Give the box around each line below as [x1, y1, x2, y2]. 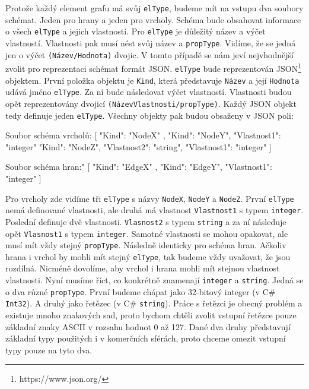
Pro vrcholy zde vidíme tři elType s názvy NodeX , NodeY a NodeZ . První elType [5, 192, 294, 204]
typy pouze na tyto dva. [5, 343, 93, 356]
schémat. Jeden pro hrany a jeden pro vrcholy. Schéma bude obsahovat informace [5, 13, 301, 26]
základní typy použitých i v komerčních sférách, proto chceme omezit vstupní [5, 332, 286, 344]
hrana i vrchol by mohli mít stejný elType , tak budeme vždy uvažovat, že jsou [5, 250, 291, 263]
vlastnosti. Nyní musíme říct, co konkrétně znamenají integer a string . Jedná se [5, 274, 304, 286]
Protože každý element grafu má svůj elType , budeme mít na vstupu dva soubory [5, 2, 304, 14]
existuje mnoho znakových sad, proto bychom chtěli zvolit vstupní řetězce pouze [5, 309, 297, 321]
